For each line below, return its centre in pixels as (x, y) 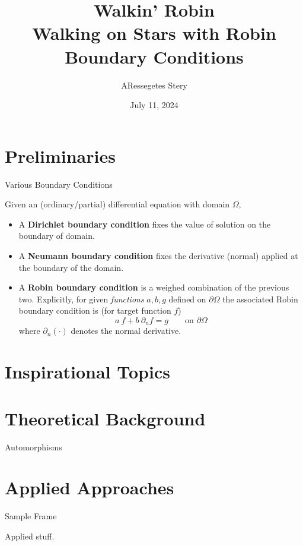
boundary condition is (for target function (95, 310)
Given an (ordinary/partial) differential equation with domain (117, 204)
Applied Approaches (90, 487)
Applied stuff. (30, 536)
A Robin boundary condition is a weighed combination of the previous (154, 287)
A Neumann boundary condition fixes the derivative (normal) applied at (158, 255)
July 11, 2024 (154, 105)
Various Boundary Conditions (59, 184)
